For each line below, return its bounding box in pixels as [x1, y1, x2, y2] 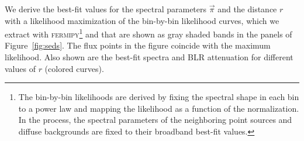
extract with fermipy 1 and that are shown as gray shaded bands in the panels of [5, 26, 292, 40]
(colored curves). [44, 62, 104, 74]
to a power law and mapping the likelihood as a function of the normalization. [18, 102, 299, 114]
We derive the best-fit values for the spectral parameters [5, 3, 207, 15]
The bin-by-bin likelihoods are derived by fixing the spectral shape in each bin [18, 91, 299, 103]
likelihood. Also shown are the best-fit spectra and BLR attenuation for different [5, 51, 293, 63]
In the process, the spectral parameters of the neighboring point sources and [18, 114, 292, 126]
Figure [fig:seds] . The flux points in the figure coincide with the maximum [5, 39, 271, 51]
